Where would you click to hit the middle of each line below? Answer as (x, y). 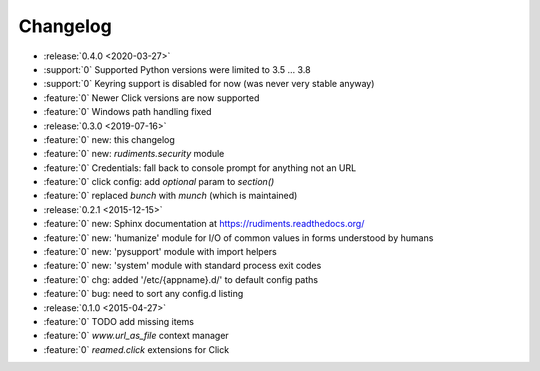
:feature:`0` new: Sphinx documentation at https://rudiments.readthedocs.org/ (204, 224)
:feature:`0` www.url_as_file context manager (136, 336)
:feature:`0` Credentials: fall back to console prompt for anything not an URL (200, 167)
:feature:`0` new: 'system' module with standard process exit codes (182, 266)
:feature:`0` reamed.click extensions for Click (136, 349)
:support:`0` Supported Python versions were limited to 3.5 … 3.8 (177, 69)
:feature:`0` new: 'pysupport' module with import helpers (160, 252)
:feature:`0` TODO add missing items (119, 321)
